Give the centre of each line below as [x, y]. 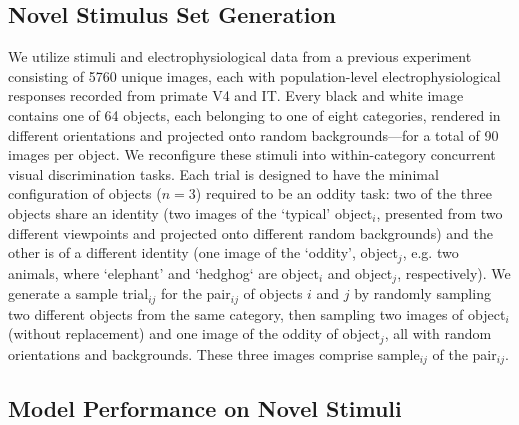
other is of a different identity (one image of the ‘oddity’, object [203, 252]
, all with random [438, 333]
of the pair [464, 353]
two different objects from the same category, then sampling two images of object [257, 313]
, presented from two [439, 212]
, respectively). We [454, 272]
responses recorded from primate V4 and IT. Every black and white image [236, 95]
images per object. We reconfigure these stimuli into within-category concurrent [252, 154]
